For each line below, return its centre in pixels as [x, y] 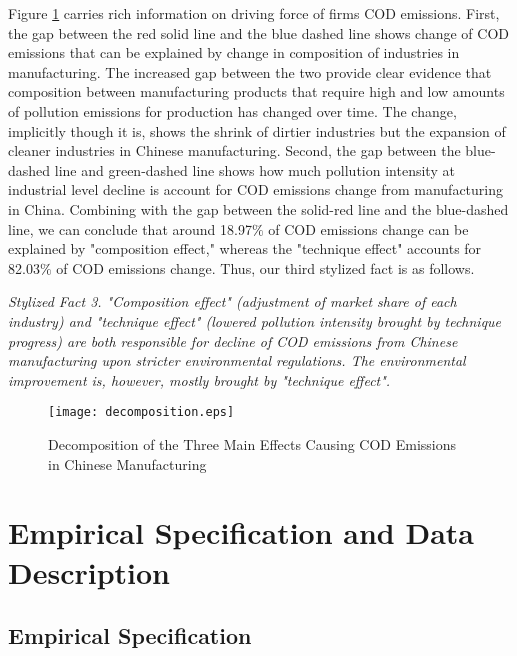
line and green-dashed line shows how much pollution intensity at [254, 169]
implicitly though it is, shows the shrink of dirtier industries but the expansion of [257, 130]
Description [89, 571]
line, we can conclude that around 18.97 [130, 228]
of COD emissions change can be [368, 228]
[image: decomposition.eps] [141, 412]
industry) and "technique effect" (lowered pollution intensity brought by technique [255, 320]
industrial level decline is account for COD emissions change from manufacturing [256, 189]
